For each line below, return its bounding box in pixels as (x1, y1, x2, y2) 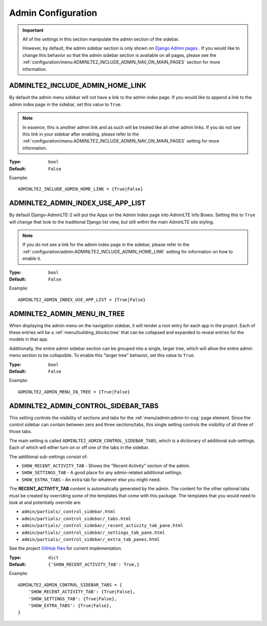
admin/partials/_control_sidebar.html (21, 509, 116, 515)
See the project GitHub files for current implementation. (9, 545, 123, 551)
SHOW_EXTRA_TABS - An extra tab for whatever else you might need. (21, 477, 161, 482)
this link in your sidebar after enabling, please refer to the (22, 131, 139, 137)
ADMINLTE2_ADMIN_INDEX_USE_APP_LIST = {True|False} (18, 297, 146, 302)
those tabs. (9, 429, 32, 434)
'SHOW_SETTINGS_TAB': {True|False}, (28, 596, 117, 601)
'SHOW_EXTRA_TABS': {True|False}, (28, 603, 112, 609)
